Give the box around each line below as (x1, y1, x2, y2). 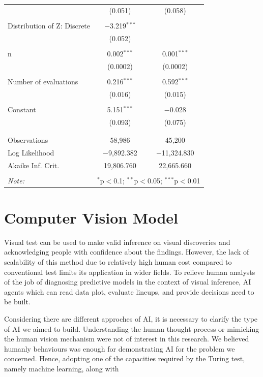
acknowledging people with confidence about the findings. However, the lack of (4, 246, 249, 257)
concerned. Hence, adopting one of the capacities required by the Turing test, (4, 353, 245, 364)
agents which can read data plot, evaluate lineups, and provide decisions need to (4, 286, 254, 297)
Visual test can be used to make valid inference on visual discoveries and (4, 236, 230, 247)
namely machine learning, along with (4, 363, 119, 373)
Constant (8, 104, 36, 114)
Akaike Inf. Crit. (8, 160, 60, 170)
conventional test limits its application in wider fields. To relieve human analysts (4, 266, 255, 277)
